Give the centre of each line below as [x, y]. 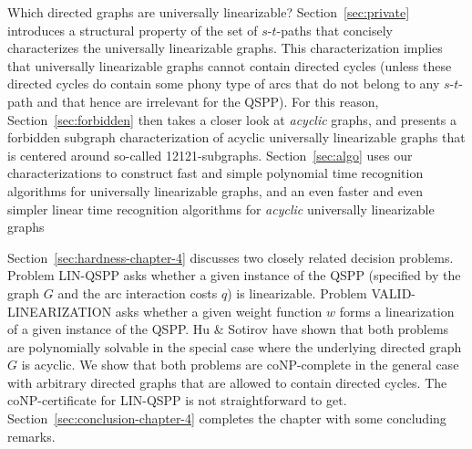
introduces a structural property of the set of [133, 30]
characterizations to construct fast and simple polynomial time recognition [215, 173]
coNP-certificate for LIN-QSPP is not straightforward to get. [177, 400]
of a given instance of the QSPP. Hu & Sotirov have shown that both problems [228, 329]
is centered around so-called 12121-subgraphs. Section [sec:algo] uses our [210, 155]
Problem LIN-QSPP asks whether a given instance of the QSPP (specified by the [234, 275]
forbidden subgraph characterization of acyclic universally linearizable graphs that [236, 137]
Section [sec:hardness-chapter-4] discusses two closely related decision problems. [231, 257]
